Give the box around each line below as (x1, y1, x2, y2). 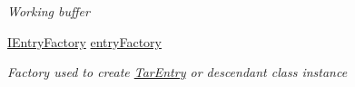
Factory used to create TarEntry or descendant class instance (7, 63, 348, 82)
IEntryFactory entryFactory (7, 32, 162, 51)
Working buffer (7, 2, 90, 20)
